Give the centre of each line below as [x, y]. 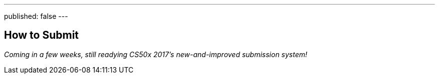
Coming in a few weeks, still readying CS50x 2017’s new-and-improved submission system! [156, 54]
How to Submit [42, 35]
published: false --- [36, 16]
